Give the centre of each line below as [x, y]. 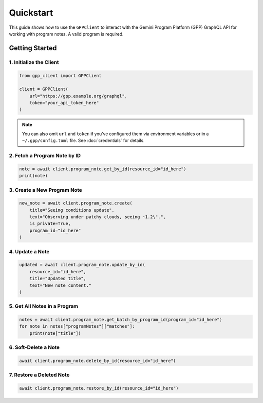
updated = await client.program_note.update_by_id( [82, 265]
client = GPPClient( [44, 89]
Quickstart [31, 13]
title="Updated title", [58, 279]
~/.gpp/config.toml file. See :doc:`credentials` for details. [83, 141]
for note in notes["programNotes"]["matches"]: [77, 326]
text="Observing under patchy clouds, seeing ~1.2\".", [98, 217]
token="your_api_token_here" [64, 103]
